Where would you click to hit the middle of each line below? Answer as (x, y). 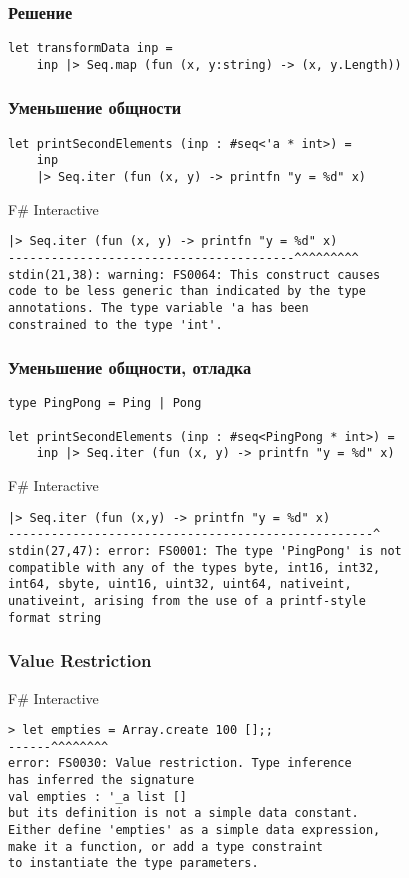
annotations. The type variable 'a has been (158, 307)
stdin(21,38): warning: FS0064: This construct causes (194, 274)
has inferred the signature (101, 780)
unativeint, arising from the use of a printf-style (187, 600)
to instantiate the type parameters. (133, 863)
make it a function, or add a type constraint (165, 846)
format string (55, 617)
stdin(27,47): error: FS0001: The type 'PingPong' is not (205, 551)
